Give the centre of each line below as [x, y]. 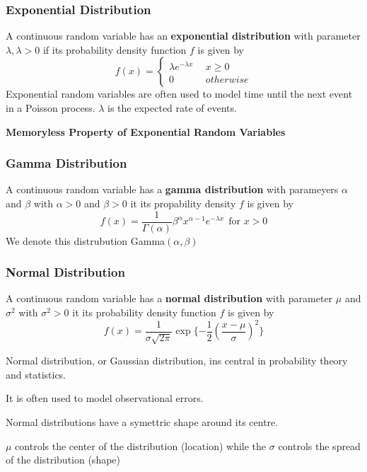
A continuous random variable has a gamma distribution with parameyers [172, 189]
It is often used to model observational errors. [105, 398]
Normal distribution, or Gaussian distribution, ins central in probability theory [177, 361]
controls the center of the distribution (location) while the [141, 445]
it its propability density [183, 203]
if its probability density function [115, 49]
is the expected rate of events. [172, 108]
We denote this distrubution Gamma [86, 240]
